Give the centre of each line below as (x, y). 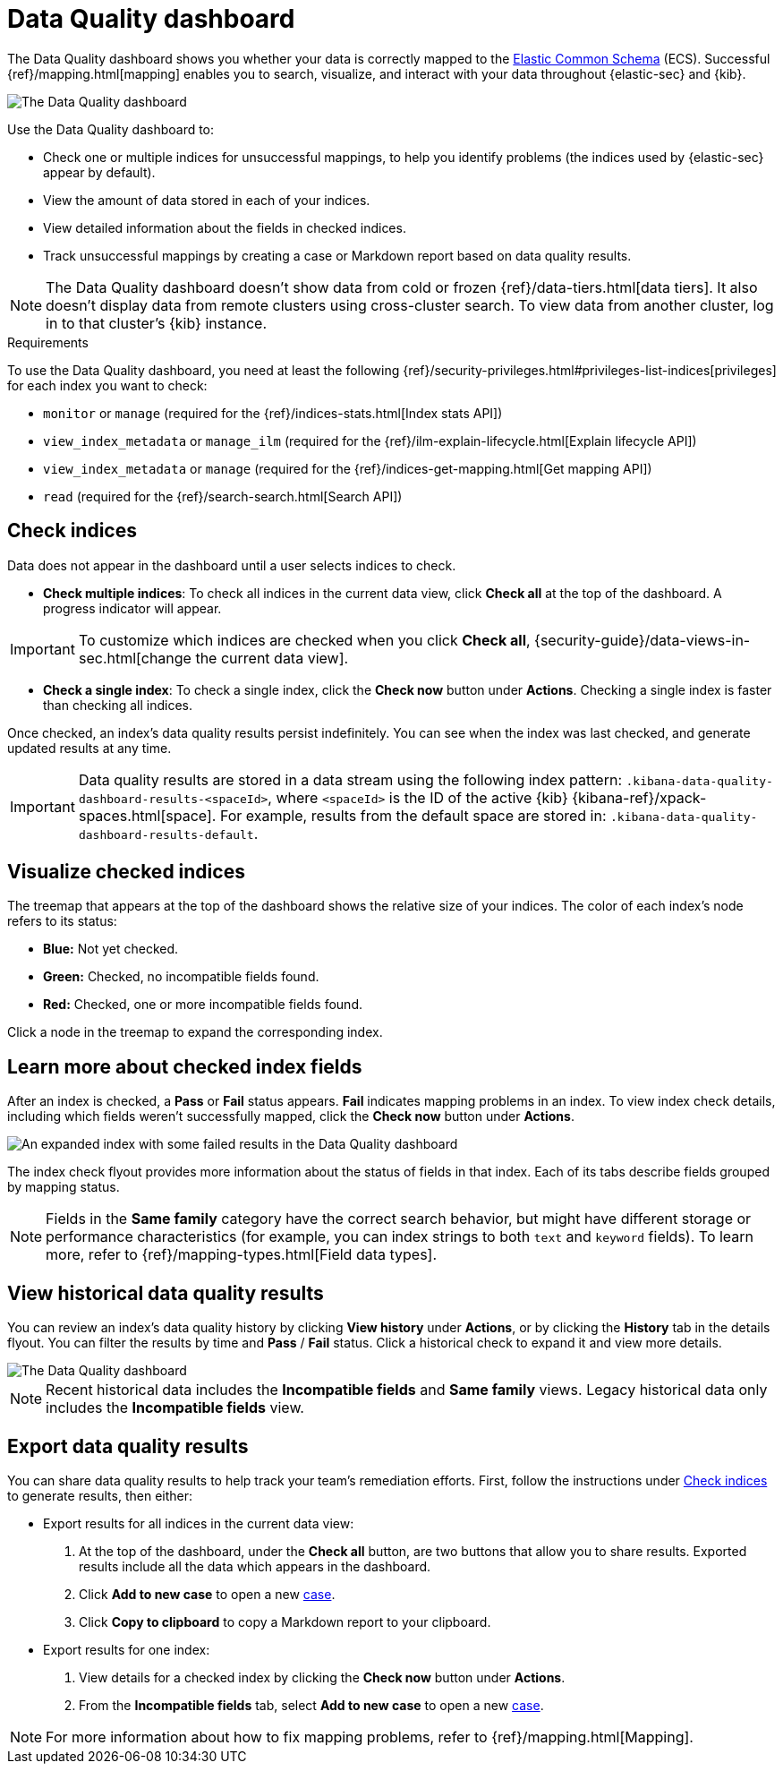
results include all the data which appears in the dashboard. (255, 1566)
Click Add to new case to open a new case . (207, 1594)
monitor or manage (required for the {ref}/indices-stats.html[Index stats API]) (273, 413)
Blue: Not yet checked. (111, 949)
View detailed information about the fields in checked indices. (225, 227)
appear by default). (99, 172)
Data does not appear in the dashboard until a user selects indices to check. (232, 565)
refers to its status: (62, 921)
